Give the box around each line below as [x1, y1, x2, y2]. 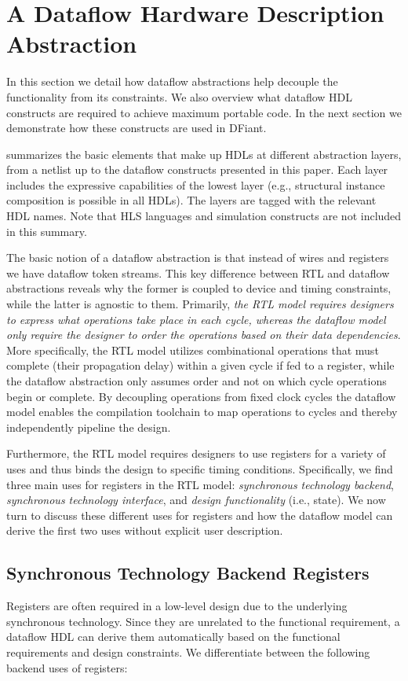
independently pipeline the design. [6, 418, 171, 435]
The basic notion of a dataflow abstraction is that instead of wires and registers [6, 249, 389, 266]
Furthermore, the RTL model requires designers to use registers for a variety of [6, 445, 386, 462]
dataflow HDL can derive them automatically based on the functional [6, 628, 341, 645]
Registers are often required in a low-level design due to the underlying [6, 598, 348, 614]
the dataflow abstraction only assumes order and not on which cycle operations [6, 373, 387, 388]
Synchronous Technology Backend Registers [6, 561, 370, 585]
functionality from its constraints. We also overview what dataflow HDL [6, 88, 353, 105]
